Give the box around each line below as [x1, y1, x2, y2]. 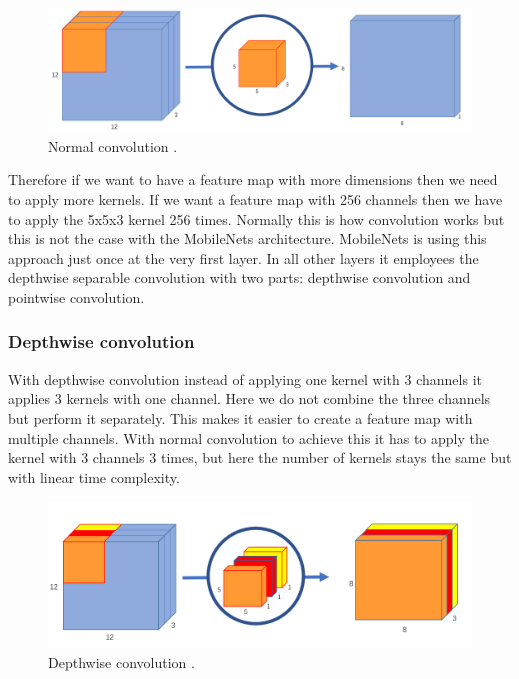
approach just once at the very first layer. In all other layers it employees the [8, 247, 479, 268]
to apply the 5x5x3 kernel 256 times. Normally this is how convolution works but [8, 208, 505, 229]
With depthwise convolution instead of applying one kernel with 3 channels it [8, 368, 482, 389]
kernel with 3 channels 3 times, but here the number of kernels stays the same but [8, 447, 512, 468]
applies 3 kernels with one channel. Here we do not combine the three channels [8, 388, 491, 409]
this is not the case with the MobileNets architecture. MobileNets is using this [8, 228, 487, 249]
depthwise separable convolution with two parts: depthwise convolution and [8, 267, 471, 288]
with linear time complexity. [8, 466, 180, 487]
